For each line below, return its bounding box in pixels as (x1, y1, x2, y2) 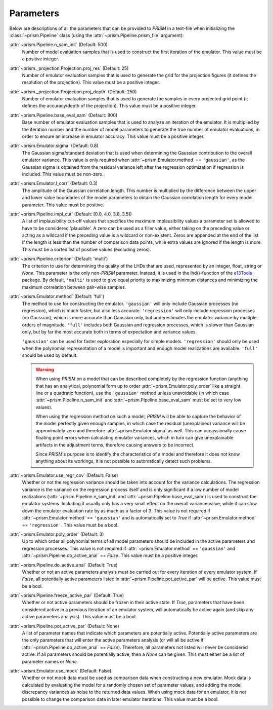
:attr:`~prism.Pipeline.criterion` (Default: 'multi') (9, 256, 108, 262)
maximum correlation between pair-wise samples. (22, 284, 126, 290)
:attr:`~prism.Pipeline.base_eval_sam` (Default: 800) (9, 112, 118, 118)
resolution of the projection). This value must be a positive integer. (22, 79, 160, 86)
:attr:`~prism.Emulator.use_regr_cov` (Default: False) (9, 472, 118, 478)
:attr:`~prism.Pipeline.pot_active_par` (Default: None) (9, 623, 120, 629)
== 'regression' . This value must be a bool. (22, 522, 119, 528)
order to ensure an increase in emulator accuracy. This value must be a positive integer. (22, 133, 205, 139)
